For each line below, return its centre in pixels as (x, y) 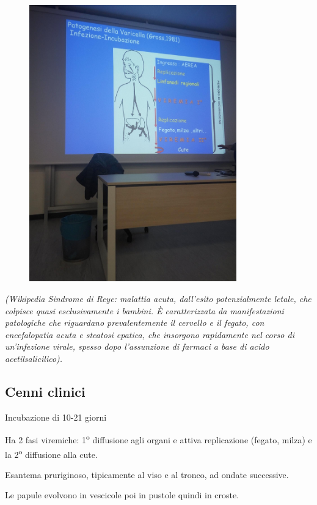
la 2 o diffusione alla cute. (51, 453)
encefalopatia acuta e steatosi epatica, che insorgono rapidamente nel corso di (150, 334)
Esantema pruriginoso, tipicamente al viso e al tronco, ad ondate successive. (147, 474)
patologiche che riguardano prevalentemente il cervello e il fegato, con (135, 323)
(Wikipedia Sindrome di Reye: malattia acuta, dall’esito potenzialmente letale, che (158, 298)
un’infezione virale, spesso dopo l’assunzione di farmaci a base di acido (137, 346)
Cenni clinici (45, 391)
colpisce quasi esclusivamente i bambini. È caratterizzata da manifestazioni (144, 310)
